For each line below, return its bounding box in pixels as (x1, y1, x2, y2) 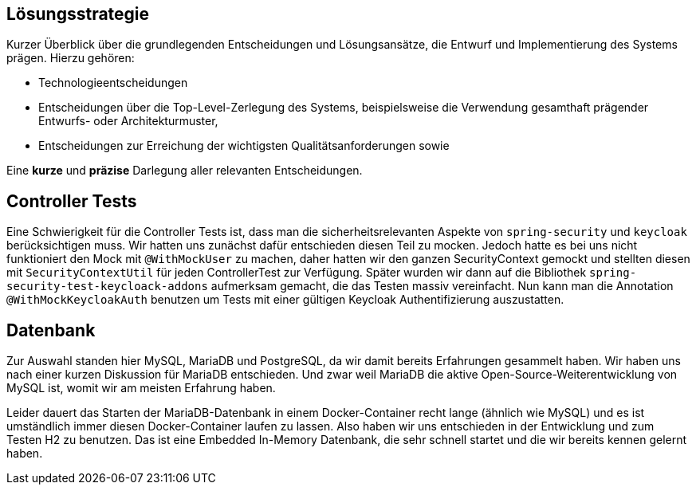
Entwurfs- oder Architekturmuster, (38, 114, 218, 128)
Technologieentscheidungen (38, 76, 188, 90)
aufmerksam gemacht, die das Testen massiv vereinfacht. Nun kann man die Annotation (210, 279, 674, 293)
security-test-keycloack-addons (6, 280, 208, 293)
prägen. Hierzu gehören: (6, 51, 135, 65)
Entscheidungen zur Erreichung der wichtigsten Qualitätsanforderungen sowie (38, 139, 450, 153)
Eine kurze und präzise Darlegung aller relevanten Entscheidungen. (6, 163, 363, 178)
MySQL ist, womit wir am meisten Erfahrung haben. (6, 381, 276, 395)
